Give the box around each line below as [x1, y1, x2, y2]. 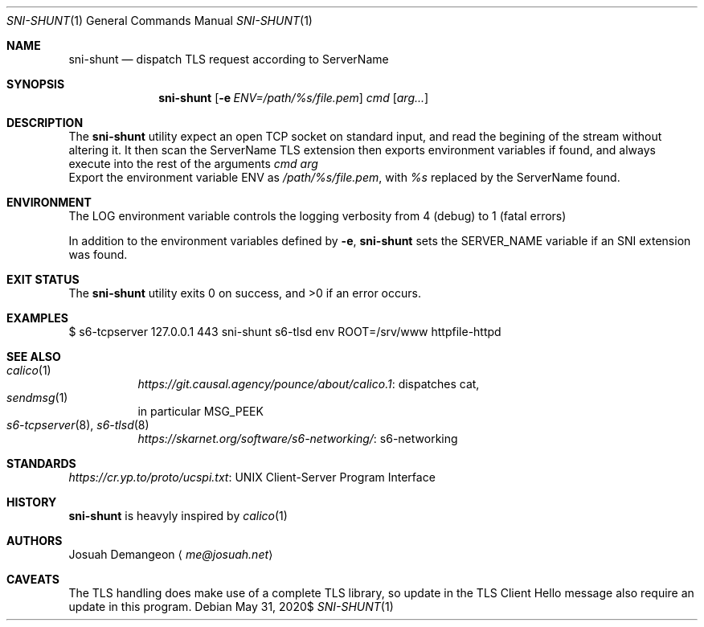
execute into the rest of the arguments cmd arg [68, 157, 318, 170]
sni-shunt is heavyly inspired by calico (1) [68, 509, 288, 522]
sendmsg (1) [6, 391, 68, 404]
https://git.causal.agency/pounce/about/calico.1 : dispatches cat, [137, 377, 480, 391]
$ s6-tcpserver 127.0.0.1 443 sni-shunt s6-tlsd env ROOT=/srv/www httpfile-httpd [68, 325, 501, 338]
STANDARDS [6, 457, 76, 470]
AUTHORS [6, 534, 63, 547]
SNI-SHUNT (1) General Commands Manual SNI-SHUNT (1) [6, 14, 313, 27]
